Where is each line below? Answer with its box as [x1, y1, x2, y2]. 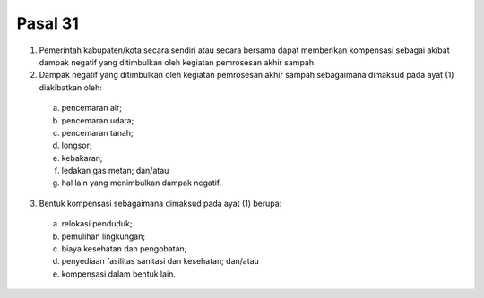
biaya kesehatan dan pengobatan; [61, 243, 187, 254]
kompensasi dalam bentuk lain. [61, 268, 177, 279]
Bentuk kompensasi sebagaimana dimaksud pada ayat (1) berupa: [39, 198, 282, 209]
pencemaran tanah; [61, 127, 134, 138]
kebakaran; [61, 152, 103, 163]
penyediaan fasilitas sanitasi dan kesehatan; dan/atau [61, 256, 260, 267]
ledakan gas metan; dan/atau [61, 166, 169, 176]
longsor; [61, 140, 92, 151]
